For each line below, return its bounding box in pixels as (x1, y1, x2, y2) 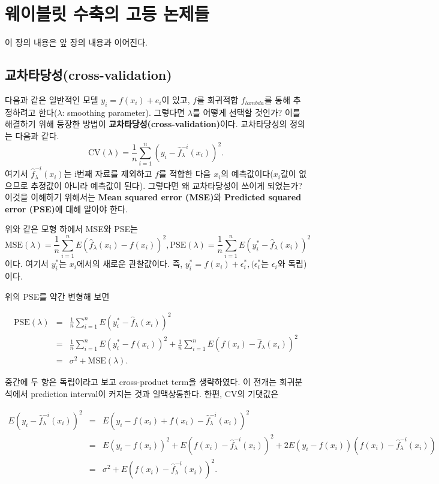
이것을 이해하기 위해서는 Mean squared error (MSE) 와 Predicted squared (5, 191, 302, 203)
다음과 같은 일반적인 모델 (5, 93, 98, 106)
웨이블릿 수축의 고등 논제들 (5, 1, 210, 26)
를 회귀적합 (197, 93, 239, 106)
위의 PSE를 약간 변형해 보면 (5, 290, 110, 302)
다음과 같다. (15, 129, 59, 142)
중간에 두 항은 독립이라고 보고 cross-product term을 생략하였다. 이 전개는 (5, 375, 277, 388)
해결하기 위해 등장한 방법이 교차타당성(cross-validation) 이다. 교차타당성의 (5, 118, 287, 130)
